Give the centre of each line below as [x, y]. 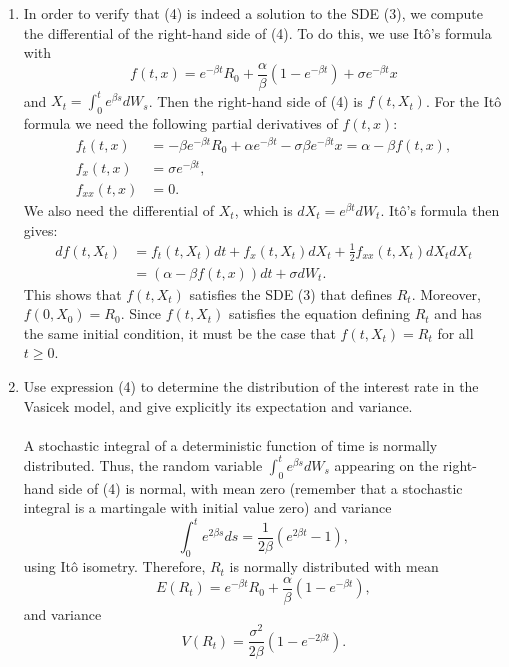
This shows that [72, 293]
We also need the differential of [119, 209]
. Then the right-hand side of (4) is [255, 100]
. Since [141, 313]
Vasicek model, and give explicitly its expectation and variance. [218, 405]
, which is [263, 209]
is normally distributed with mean [334, 566]
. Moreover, [446, 293]
